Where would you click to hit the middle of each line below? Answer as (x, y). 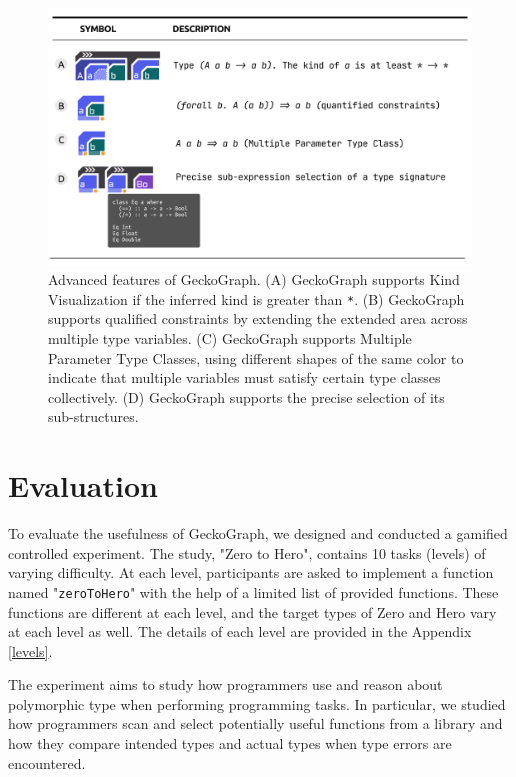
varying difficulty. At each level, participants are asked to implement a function (251, 572)
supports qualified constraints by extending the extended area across (258, 318)
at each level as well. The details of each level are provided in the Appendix (240, 631)
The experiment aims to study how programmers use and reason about (225, 684)
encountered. (47, 762)
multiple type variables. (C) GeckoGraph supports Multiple (230, 337)
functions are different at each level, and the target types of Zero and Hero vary (252, 611)
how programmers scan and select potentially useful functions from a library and (255, 723)
